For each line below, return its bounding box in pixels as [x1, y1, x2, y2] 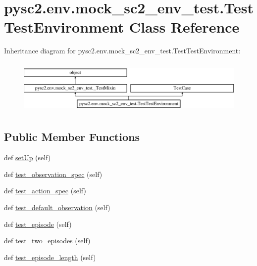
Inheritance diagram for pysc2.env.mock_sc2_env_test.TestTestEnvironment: [4, 45, 241, 56]
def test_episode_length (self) [4, 252, 96, 262]
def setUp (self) [4, 152, 51, 163]
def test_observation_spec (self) [4, 169, 103, 179]
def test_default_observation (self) [4, 202, 110, 212]
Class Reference [129, 17, 240, 37]
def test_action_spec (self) [4, 185, 86, 196]
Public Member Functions [4, 129, 140, 144]
